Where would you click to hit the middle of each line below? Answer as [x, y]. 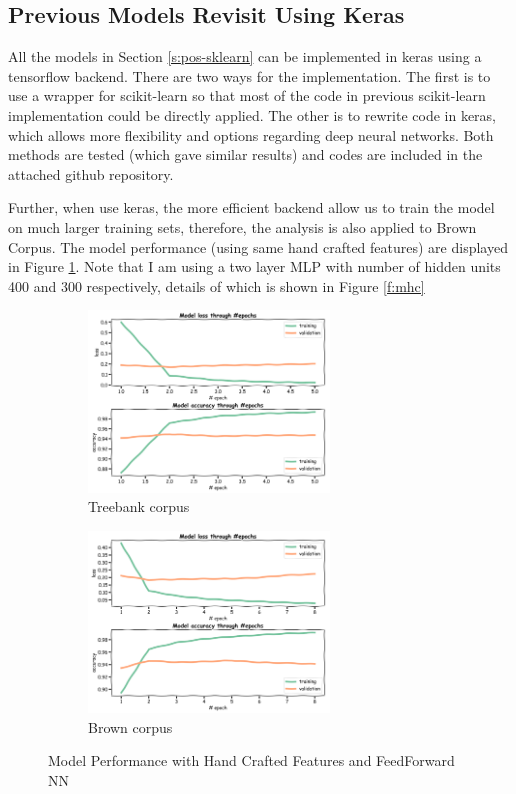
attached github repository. [91, 173]
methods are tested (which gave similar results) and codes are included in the [245, 154]
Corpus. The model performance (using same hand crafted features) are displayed [258, 246]
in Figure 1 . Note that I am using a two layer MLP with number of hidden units [254, 266]
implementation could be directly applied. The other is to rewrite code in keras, [252, 114]
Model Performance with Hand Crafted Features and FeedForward [251, 760]
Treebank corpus [139, 506]
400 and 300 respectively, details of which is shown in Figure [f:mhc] [216, 285]
